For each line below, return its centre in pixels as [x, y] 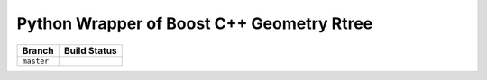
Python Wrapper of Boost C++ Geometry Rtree [195, 23]
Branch [38, 50]
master [36, 61]
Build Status [90, 50]
